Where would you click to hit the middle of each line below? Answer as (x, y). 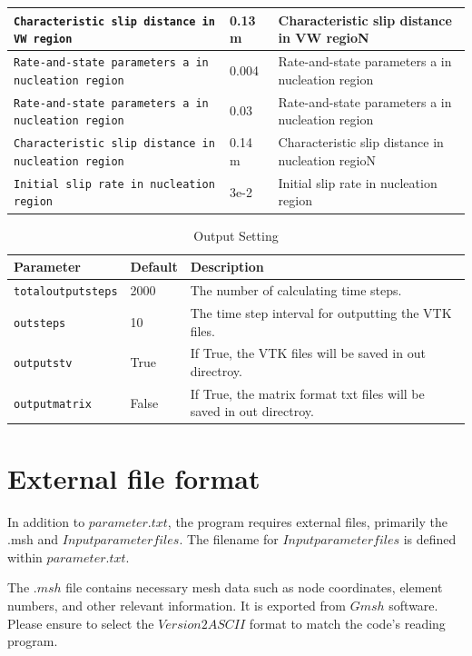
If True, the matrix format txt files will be (307, 393)
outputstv (43, 364)
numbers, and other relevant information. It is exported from (177, 605)
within (25, 557)
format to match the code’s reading (347, 623)
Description (227, 267)
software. (413, 605)
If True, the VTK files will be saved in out (308, 353)
